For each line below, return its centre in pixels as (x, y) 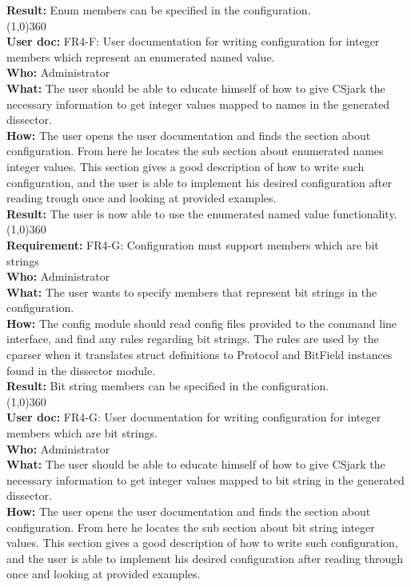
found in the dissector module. (81, 370)
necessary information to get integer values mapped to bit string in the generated (205, 479)
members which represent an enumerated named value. (141, 56)
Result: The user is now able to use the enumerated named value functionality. (202, 213)
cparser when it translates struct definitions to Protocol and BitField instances (200, 355)
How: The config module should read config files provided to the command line (202, 323)
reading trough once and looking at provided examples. (142, 198)
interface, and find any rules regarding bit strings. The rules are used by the (193, 339)
